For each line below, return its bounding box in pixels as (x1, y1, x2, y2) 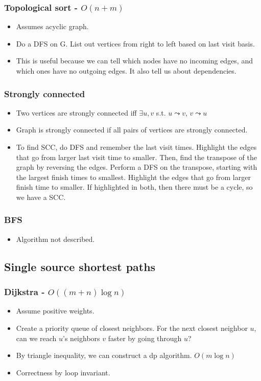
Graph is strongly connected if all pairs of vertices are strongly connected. (16, 124, 248, 135)
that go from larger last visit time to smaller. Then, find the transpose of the (16, 151, 257, 162)
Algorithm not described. (16, 233, 95, 244)
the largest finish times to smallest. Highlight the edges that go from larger (16, 171, 251, 182)
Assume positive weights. (16, 305, 94, 316)
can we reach (16, 332, 57, 343)
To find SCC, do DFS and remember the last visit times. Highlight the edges (16, 142, 257, 152)
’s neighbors (63, 332, 100, 343)
